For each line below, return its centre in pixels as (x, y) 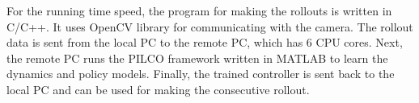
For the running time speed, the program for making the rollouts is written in (199, 10)
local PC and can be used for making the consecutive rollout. (158, 89)
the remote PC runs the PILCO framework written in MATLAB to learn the (197, 58)
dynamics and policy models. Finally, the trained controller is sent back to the (201, 74)
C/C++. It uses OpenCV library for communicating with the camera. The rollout (210, 26)
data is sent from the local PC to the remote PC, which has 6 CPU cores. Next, (205, 42)
